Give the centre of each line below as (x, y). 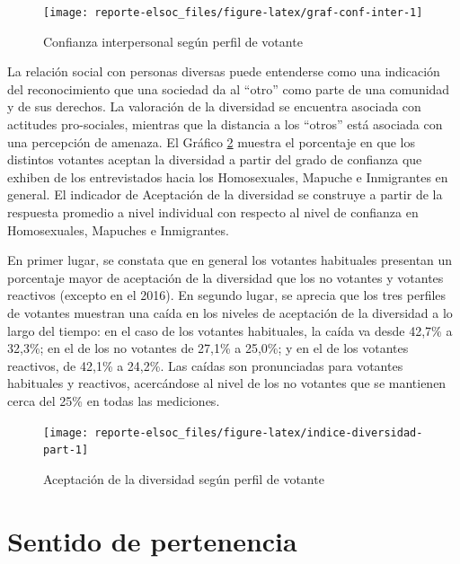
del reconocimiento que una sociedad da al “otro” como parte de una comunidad (229, 88)
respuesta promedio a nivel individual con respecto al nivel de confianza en (213, 212)
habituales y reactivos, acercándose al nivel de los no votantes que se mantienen (227, 383)
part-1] (66, 450)
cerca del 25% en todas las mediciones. (114, 400)
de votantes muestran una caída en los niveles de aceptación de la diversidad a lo (230, 312)
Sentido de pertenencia (152, 540)
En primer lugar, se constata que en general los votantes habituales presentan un (230, 260)
